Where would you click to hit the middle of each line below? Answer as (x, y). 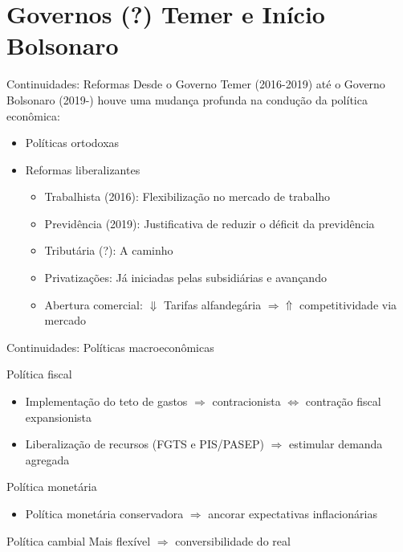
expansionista (59, 417)
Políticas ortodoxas (72, 143)
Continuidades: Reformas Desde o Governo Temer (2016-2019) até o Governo (196, 84)
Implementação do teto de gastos (106, 401)
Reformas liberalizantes (83, 169)
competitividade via (348, 304)
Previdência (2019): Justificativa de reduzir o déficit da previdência (210, 223)
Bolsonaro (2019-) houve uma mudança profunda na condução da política (187, 99)
